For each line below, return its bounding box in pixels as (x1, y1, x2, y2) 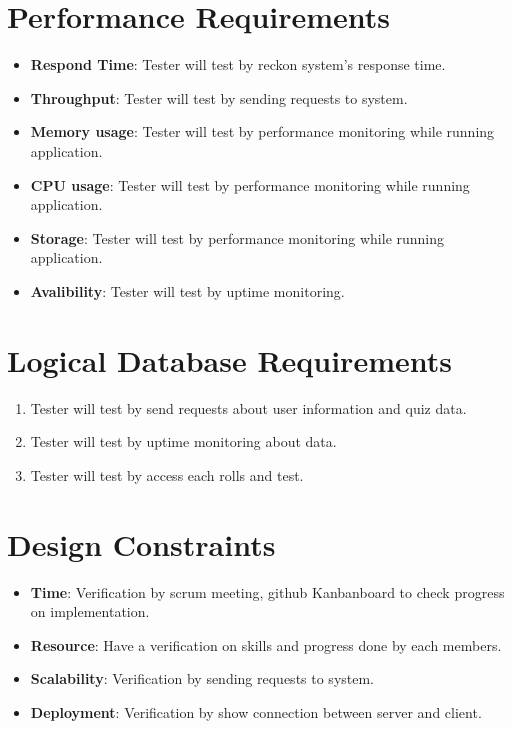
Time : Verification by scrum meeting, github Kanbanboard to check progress (30, 581, 505, 602)
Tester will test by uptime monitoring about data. (30, 431, 337, 452)
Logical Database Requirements (7, 339, 452, 380)
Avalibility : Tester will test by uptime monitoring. (30, 280, 345, 301)
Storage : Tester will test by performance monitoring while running (30, 227, 445, 248)
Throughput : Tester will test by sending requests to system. (30, 87, 408, 108)
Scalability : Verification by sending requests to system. (30, 668, 375, 689)
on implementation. (30, 601, 150, 622)
